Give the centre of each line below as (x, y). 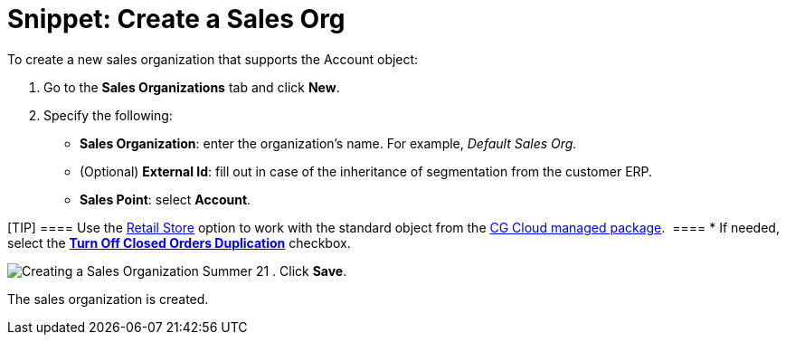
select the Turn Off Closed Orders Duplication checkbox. (179, 242)
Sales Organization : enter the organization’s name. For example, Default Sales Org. (328, 143)
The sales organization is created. (108, 299)
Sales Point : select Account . (166, 199)
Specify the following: (108, 115)
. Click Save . (310, 271)
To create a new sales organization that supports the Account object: (213, 59)
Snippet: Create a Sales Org (176, 19)
